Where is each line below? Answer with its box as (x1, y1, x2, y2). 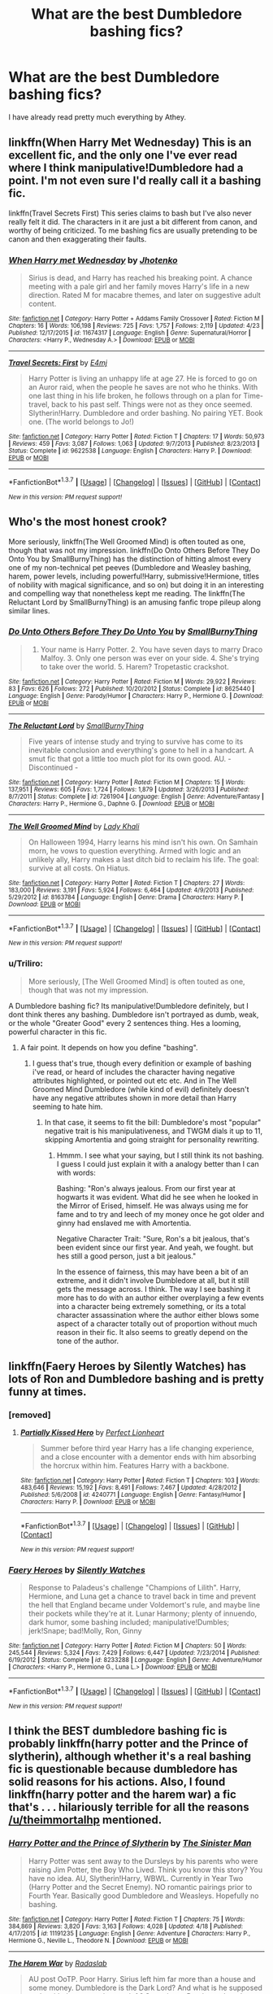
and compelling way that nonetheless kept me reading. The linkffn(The (8, 588, 245, 598)
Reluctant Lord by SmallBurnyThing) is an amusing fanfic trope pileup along (8, 597, 262, 607)
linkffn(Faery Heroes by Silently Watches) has (8, 1359, 246, 1373)
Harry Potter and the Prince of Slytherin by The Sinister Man (8, 1838, 252, 1849)
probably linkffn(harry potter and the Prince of (8, 1737, 249, 1751)
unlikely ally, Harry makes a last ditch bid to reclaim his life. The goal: (28, 854, 260, 864)
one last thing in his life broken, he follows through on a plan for (28, 391, 242, 401)
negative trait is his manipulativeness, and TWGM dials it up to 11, (44, 1126, 263, 1136)
